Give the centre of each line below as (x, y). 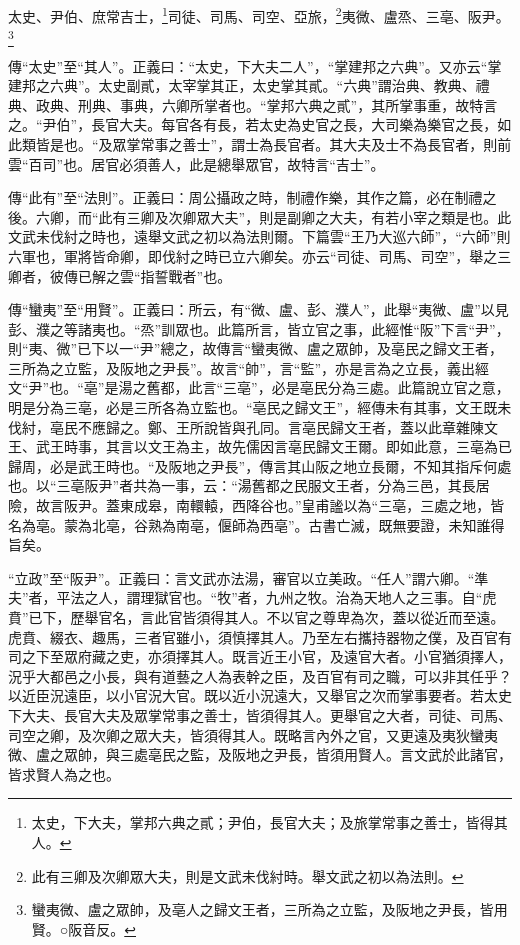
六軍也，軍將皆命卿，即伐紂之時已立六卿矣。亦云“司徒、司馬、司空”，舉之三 (260, 255)
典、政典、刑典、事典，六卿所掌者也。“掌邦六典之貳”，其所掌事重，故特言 (253, 104)
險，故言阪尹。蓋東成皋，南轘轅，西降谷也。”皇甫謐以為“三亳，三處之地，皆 (256, 505)
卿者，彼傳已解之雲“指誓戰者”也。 (120, 275)
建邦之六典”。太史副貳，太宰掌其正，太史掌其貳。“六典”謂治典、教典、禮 (249, 85)
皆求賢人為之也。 (64, 773)
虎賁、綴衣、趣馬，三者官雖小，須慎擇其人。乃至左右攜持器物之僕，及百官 (253, 636)
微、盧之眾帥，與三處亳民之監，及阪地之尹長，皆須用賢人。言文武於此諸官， (260, 754)
